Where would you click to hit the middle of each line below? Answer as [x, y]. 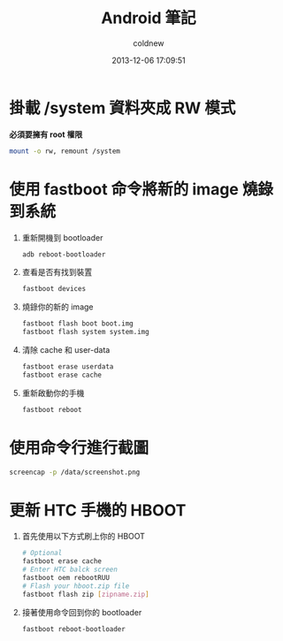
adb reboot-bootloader [64, 254]
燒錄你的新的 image [57, 307]
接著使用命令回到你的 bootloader [82, 612]
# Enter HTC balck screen [69, 570]
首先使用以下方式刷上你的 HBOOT [84, 537]
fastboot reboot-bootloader [73, 629]
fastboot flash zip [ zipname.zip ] [85, 594]
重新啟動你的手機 [53, 393]
